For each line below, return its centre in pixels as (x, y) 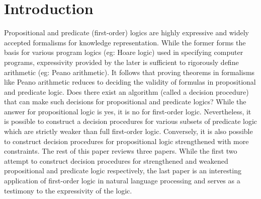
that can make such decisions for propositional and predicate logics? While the (125, 102)
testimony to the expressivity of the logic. (68, 190)
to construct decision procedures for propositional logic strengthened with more (126, 141)
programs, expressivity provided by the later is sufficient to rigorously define (121, 62)
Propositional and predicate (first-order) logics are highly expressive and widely (127, 32)
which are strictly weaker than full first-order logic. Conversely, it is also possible (128, 131)
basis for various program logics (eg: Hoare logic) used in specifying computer (124, 52)
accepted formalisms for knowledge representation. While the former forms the (125, 42)
